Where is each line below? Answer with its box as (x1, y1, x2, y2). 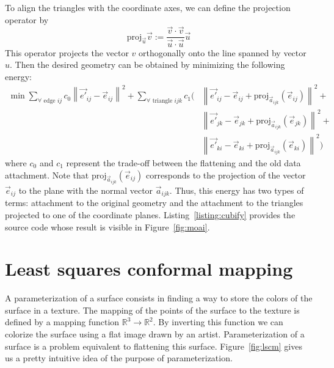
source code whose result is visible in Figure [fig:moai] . (5, 220, 210, 233)
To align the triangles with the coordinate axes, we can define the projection (5, 1, 291, 13)
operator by (5, 13, 49, 26)
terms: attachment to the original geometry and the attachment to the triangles (5, 196, 303, 209)
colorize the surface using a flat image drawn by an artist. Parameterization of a (5, 328, 305, 340)
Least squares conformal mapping (5, 256, 293, 281)
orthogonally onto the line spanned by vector (139, 46, 307, 59)
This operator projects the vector (5, 46, 129, 59)
